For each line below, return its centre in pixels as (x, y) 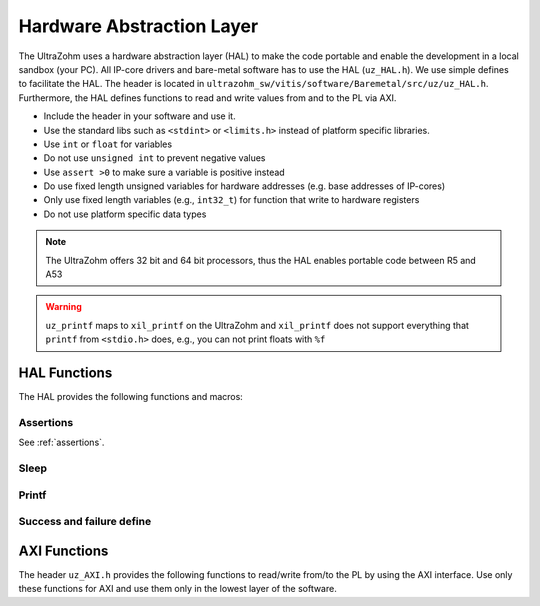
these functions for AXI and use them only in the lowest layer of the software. (177, 589)
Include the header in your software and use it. (139, 116)
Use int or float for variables (108, 144)
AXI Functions (63, 550)
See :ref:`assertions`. (61, 442)
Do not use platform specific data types (125, 214)
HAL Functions (65, 373)
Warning (63, 307)
